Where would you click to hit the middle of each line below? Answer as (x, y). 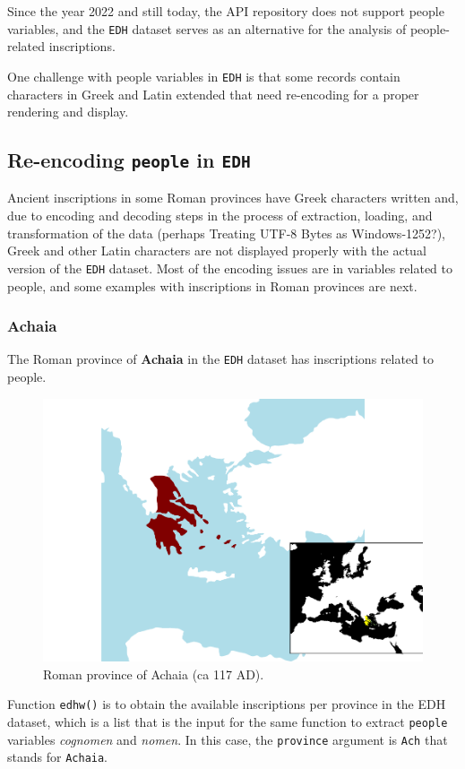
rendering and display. (68, 112)
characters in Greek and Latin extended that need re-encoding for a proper (213, 94)
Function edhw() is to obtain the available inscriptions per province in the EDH (227, 704)
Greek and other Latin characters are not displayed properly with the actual (217, 251)
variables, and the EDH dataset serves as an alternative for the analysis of (207, 28)
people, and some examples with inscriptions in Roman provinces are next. (212, 285)
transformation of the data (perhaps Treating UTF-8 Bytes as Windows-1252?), (226, 233)
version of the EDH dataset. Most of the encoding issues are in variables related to (230, 268)
